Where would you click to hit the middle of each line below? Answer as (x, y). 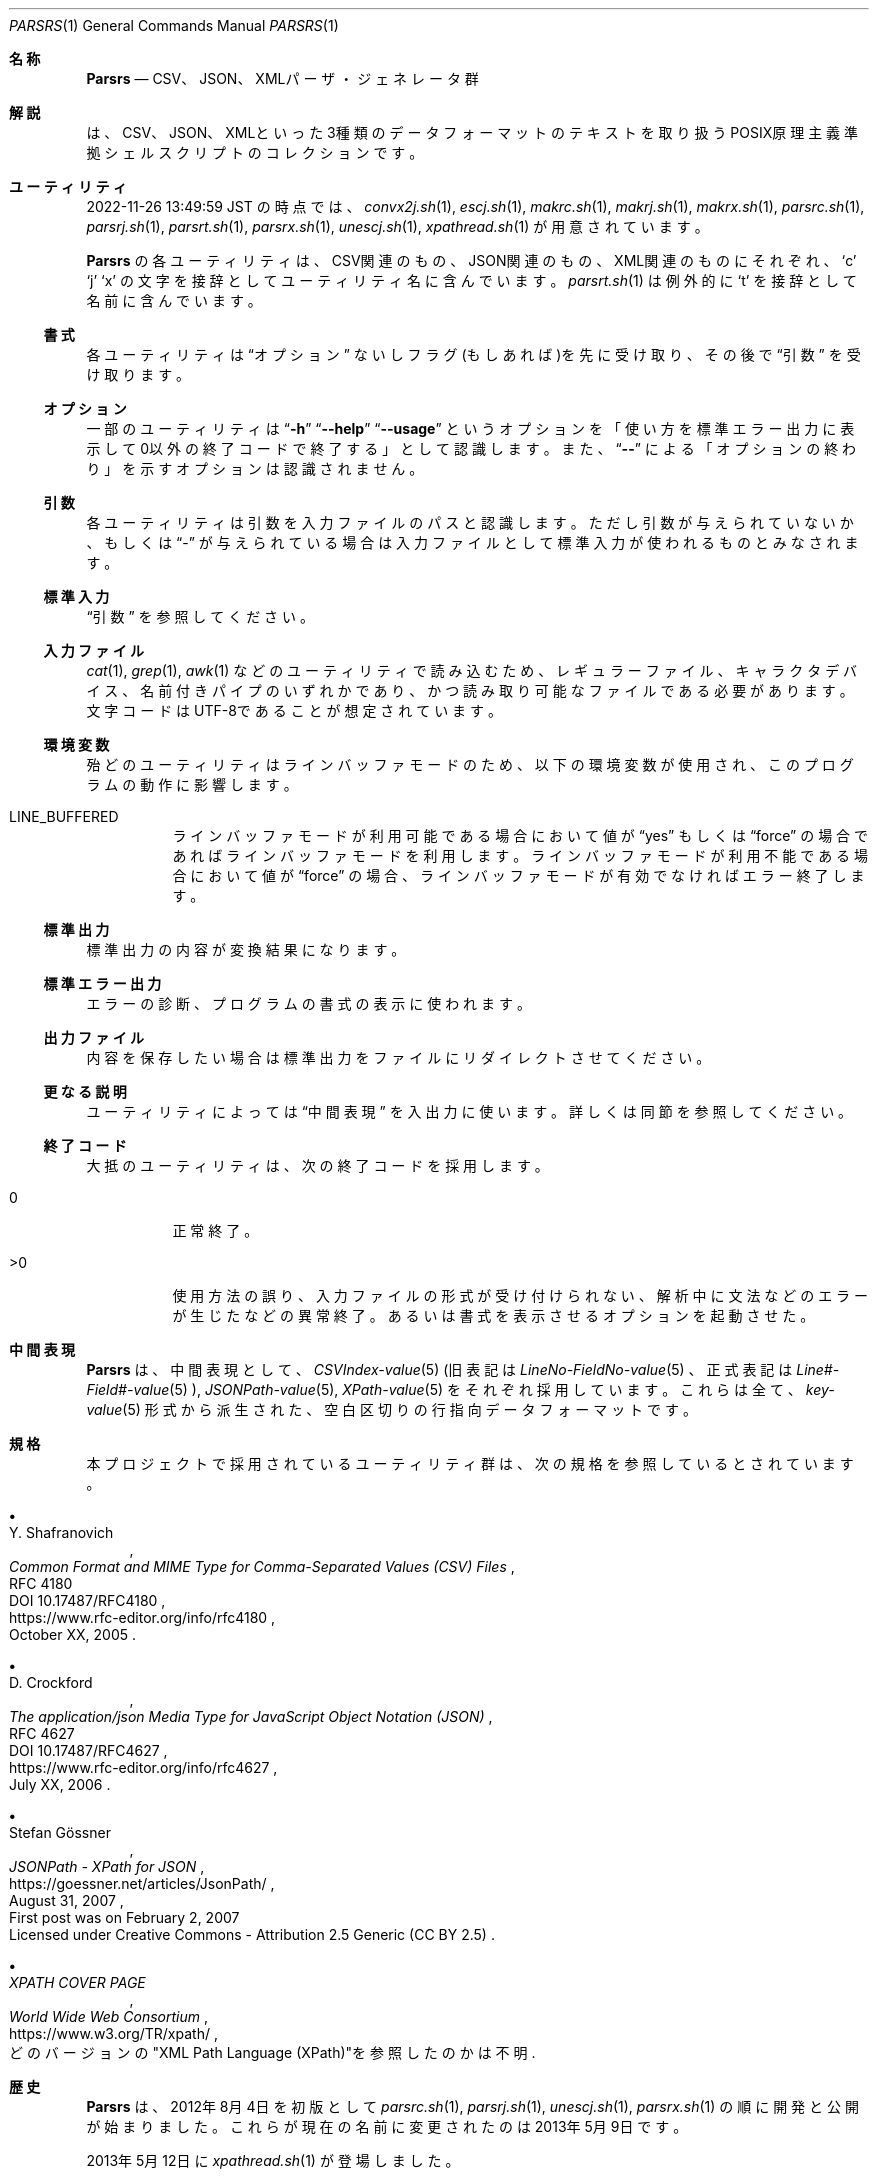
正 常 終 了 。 (215, 1230)
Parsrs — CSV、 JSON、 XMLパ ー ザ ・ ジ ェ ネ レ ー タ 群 (282, 78)
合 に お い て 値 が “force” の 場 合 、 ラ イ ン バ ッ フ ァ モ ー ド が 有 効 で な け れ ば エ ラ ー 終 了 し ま (518, 875)
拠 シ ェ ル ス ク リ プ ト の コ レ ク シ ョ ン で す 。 (255, 152)
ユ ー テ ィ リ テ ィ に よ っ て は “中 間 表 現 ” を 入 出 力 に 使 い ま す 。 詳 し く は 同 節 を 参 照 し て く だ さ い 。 (469, 1111)
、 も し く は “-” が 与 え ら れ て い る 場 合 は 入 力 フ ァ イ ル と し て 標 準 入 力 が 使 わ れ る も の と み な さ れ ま (472, 542)
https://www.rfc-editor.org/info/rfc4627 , (143, 1767)
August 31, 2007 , (66, 1900)
